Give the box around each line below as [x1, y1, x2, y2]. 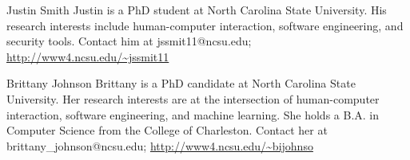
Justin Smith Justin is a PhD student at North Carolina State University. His [6, 2, 387, 18]
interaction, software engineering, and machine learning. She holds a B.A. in [6, 106, 380, 123]
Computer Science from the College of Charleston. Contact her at [6, 122, 328, 139]
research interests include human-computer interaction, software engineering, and [6, 17, 404, 33]
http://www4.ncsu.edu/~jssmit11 [6, 48, 169, 64]
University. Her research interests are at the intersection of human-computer [6, 90, 380, 107]
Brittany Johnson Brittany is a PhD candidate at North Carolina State [6, 75, 356, 92]
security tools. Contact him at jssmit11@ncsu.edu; [6, 33, 252, 49]
